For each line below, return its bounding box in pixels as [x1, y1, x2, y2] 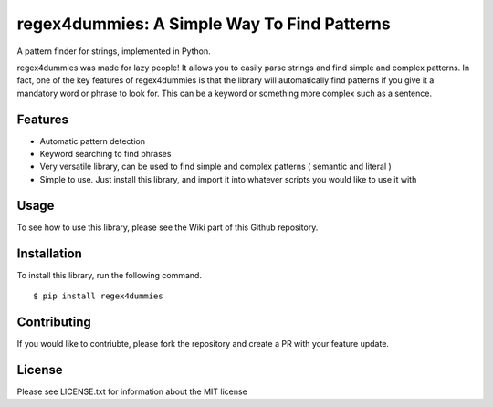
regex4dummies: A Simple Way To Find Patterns [16, 14, 392, 34]
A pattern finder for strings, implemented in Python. [16, 46, 211, 57]
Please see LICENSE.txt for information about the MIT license [16, 386, 248, 397]
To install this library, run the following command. [16, 269, 203, 280]
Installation [16, 245, 82, 261]
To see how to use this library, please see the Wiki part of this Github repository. [16, 222, 319, 233]
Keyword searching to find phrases [39, 149, 172, 160]
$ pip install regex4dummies [33, 291, 163, 301]
